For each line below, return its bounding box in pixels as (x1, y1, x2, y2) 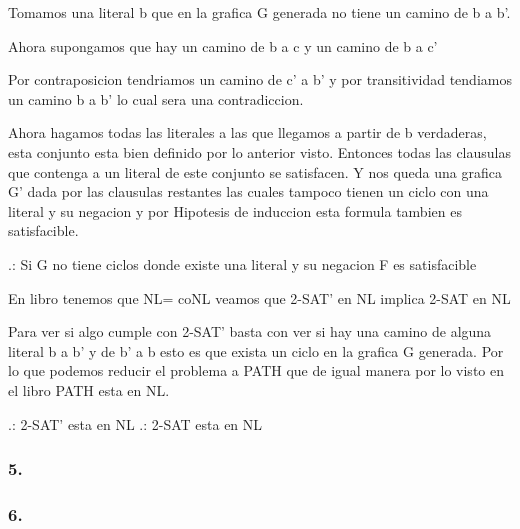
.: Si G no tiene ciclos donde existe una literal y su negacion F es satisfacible (8, 253, 477, 274)
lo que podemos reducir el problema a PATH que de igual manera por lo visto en (8, 360, 504, 381)
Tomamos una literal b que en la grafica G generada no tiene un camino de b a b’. (8, 2, 511, 22)
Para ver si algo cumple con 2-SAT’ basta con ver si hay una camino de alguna (8, 321, 492, 342)
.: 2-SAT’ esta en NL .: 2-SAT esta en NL (8, 413, 263, 434)
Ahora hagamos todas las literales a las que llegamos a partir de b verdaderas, (8, 122, 487, 143)
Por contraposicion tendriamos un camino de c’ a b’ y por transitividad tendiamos (8, 69, 512, 90)
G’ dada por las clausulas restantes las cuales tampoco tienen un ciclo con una (8, 181, 489, 202)
